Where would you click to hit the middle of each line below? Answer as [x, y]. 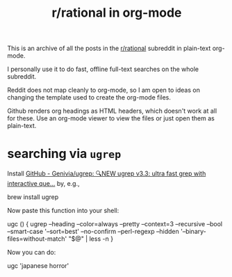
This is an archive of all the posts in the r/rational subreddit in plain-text [109, 48]
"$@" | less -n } [91, 239]
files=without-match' [37, 239]
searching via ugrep [64, 154]
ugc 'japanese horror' [38, 266]
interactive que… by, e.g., [43, 184]
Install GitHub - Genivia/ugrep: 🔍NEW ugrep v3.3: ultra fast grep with [107, 174]
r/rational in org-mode [117, 13]
